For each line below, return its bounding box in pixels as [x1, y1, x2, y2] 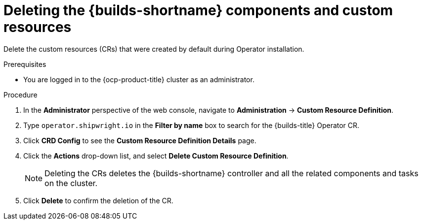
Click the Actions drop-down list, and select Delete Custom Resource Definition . [23, 151, 289, 160]
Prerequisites [3, 60, 46, 68]
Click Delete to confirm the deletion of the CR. [23, 196, 173, 205]
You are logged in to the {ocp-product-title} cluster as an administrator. [23, 75, 254, 84]
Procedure [3, 90, 38, 99]
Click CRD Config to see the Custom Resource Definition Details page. [23, 136, 256, 145]
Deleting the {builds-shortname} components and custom [3, 2, 393, 19]
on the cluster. [44, 178, 98, 188]
